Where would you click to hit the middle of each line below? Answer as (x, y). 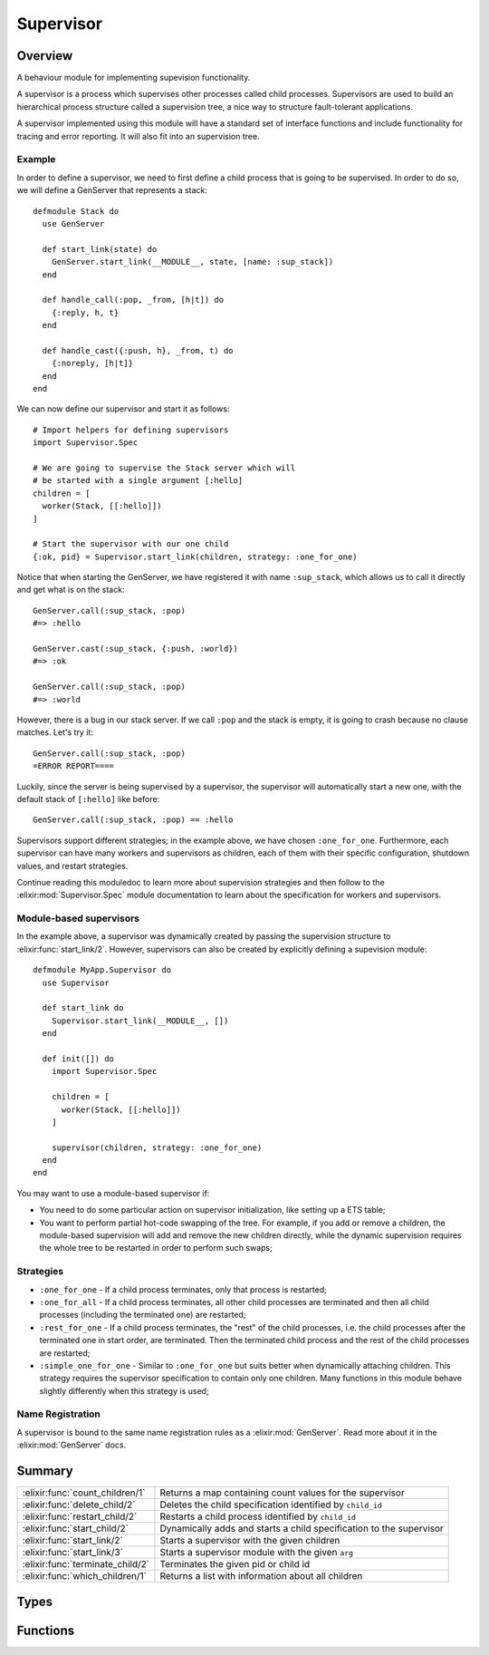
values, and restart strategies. (72, 866)
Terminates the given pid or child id (235, 1564)
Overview (45, 56)
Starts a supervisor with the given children (250, 1541)
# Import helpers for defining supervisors (131, 430)
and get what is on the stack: (71, 590)
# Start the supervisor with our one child (131, 544)
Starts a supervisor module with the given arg (256, 1553)
